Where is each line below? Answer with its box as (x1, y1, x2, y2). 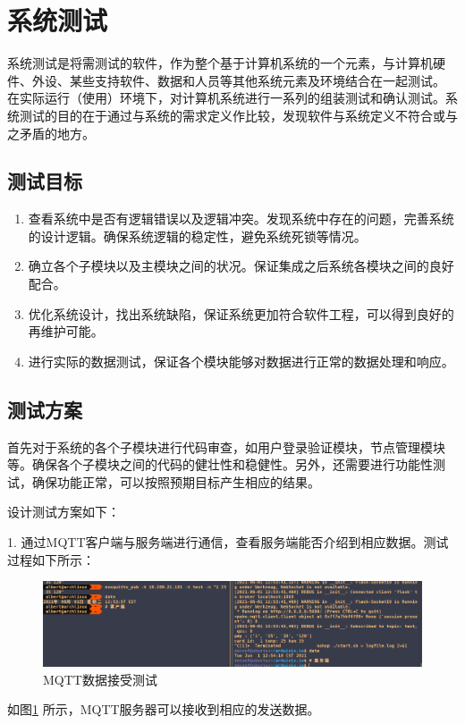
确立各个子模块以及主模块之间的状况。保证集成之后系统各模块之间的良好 (28, 257, 454, 275)
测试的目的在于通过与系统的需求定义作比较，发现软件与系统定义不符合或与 (19, 105, 458, 124)
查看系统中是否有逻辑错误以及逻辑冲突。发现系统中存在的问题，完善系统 (28, 209, 454, 228)
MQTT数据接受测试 (43, 669, 157, 688)
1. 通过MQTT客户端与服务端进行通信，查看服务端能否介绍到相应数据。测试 (7, 533, 449, 551)
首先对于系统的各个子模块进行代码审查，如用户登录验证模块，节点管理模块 (7, 437, 445, 456)
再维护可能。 (28, 322, 104, 341)
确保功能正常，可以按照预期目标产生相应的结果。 (31, 472, 320, 491)
